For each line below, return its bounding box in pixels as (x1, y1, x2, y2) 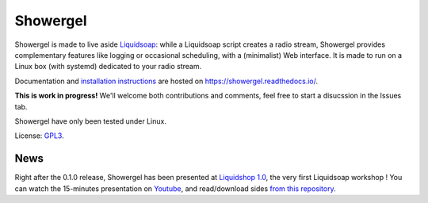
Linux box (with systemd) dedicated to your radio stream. (14, 62, 202, 71)
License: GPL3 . (14, 131, 64, 140)
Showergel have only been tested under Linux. (14, 116, 166, 126)
